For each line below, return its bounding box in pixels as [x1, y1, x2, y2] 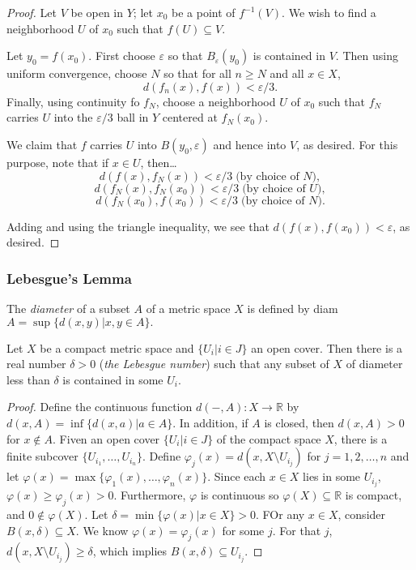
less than [6, 371, 50, 388]
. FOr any [256, 506, 305, 523]
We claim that [6, 135, 78, 152]
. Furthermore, [113, 486, 186, 504]
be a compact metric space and [40, 339, 194, 356]
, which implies [92, 542, 168, 559]
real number [6, 355, 66, 372]
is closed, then [264, 414, 334, 431]
